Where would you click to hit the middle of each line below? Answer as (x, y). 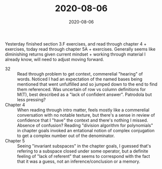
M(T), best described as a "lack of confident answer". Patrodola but (85, 94)
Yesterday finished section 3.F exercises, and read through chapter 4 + (76, 44)
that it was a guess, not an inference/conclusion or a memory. (79, 161)
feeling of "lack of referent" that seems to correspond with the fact (84, 156)
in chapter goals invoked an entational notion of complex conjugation (86, 130)
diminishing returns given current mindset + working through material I (75, 54)
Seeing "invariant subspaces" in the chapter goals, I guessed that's (84, 146)
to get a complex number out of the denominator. (66, 136)
